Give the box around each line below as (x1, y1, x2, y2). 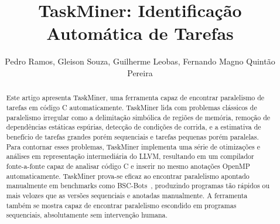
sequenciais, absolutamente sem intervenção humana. (6, 210, 168, 220)
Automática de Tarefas (46, 21, 234, 45)
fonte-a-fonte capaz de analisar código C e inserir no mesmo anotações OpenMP (6, 161, 250, 171)
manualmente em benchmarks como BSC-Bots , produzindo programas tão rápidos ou (6, 181, 270, 191)
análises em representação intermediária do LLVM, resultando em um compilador (6, 151, 254, 161)
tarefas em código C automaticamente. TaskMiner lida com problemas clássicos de (6, 102, 257, 112)
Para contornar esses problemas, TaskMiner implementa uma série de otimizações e (6, 141, 260, 151)
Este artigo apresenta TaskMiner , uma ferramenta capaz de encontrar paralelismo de (6, 93, 265, 103)
